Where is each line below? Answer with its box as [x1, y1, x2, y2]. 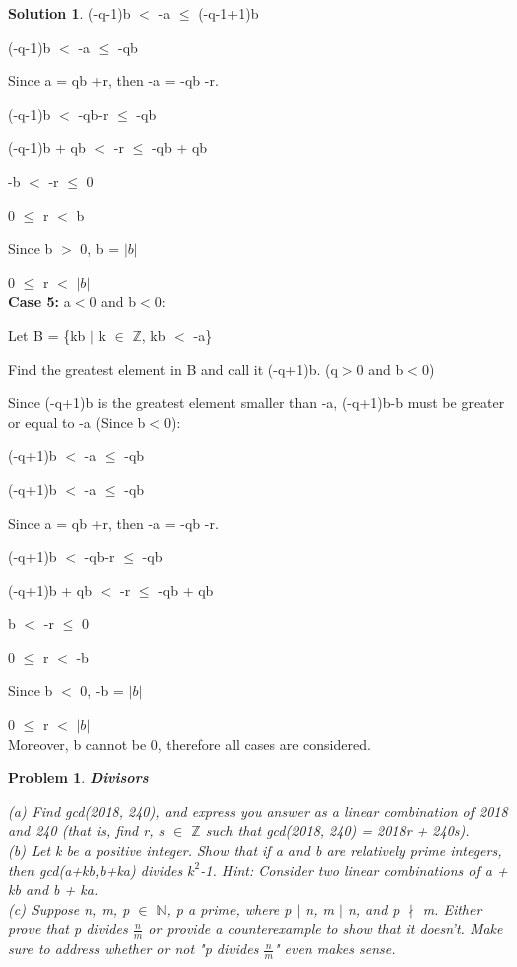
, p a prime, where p [166, 898, 292, 919]
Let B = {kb [8, 324, 86, 345]
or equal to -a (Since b [8, 411, 146, 432]
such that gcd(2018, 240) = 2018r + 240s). [205, 820, 470, 841]
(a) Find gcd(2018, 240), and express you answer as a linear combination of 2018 [8, 800, 508, 821]
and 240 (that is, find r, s [8, 820, 165, 841]
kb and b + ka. [8, 879, 99, 900]
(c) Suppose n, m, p [8, 898, 130, 919]
